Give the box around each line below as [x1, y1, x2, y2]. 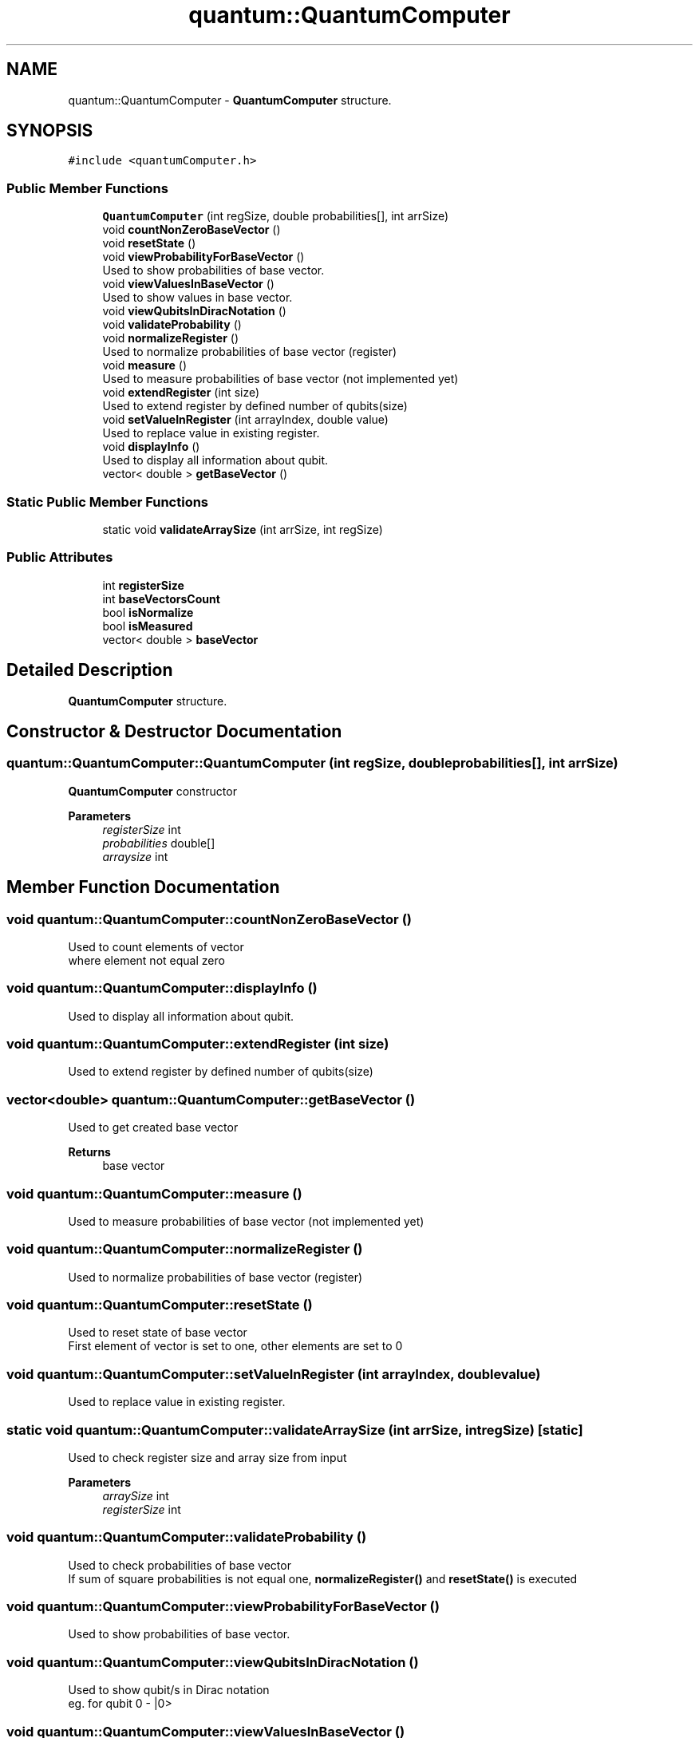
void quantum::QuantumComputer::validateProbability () [6, 1529, 367, 1546]
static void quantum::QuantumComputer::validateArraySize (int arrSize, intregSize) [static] [6, 1421, 583, 1438]
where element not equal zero [68, 953, 225, 967]
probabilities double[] [102, 835, 215, 850]
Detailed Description [6, 660, 173, 681]
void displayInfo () [102, 440, 200, 454]
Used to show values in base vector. [102, 290, 293, 305]
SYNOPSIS [6, 120, 93, 141]
